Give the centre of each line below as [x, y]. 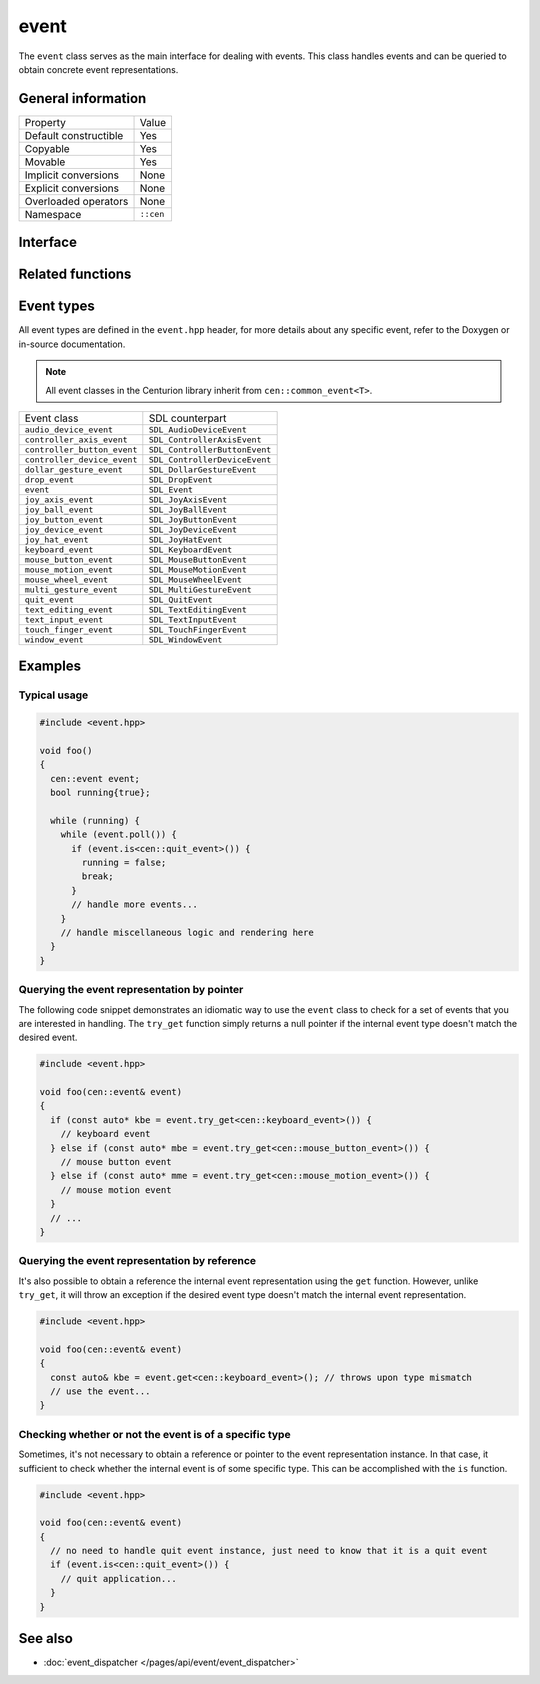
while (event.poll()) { [118, 834]
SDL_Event [171, 489]
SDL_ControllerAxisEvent [205, 439]
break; [97, 876]
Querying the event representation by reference [137, 1261]
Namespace [53, 214]
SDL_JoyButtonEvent [193, 519]
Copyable [47, 148]
